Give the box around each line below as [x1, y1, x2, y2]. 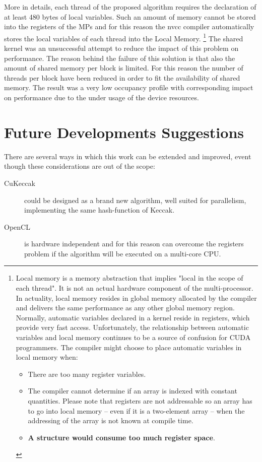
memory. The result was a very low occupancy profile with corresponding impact [4, 82, 253, 93]
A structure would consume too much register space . [28, 432, 215, 442]
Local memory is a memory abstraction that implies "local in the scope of [16, 273, 243, 283]
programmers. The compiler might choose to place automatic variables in [16, 342, 242, 352]
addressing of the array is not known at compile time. [28, 415, 193, 426]
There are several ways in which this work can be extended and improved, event [4, 151, 251, 161]
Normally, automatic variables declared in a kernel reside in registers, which [16, 312, 250, 322]
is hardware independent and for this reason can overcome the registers [24, 238, 244, 249]
